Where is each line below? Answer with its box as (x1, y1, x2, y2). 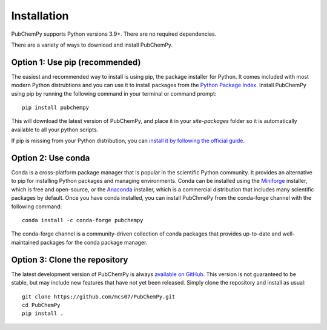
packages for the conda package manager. (40, 239, 148, 246)
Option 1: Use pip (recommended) (11, 57, 141, 67)
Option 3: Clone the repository (11, 254, 128, 265)
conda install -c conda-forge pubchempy (22, 217, 144, 224)
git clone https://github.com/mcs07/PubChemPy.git (22, 293, 176, 300)
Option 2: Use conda (11, 153, 90, 163)
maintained (11, 239, 39, 246)
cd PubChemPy (22, 302, 61, 308)
